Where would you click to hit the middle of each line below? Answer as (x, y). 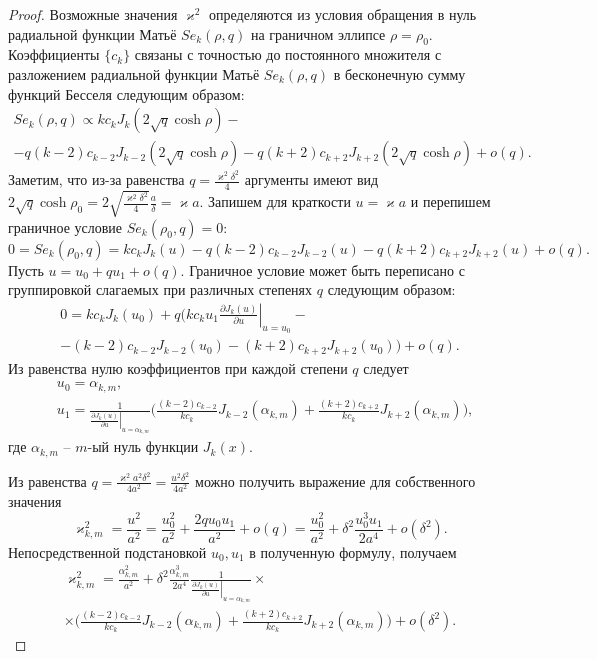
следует (386, 367)
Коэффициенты (54, 54)
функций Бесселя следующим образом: (126, 93)
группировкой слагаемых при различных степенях (160, 289)
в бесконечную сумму (399, 73)
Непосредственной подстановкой (107, 551)
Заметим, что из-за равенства (96, 179)
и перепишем (450, 201)
